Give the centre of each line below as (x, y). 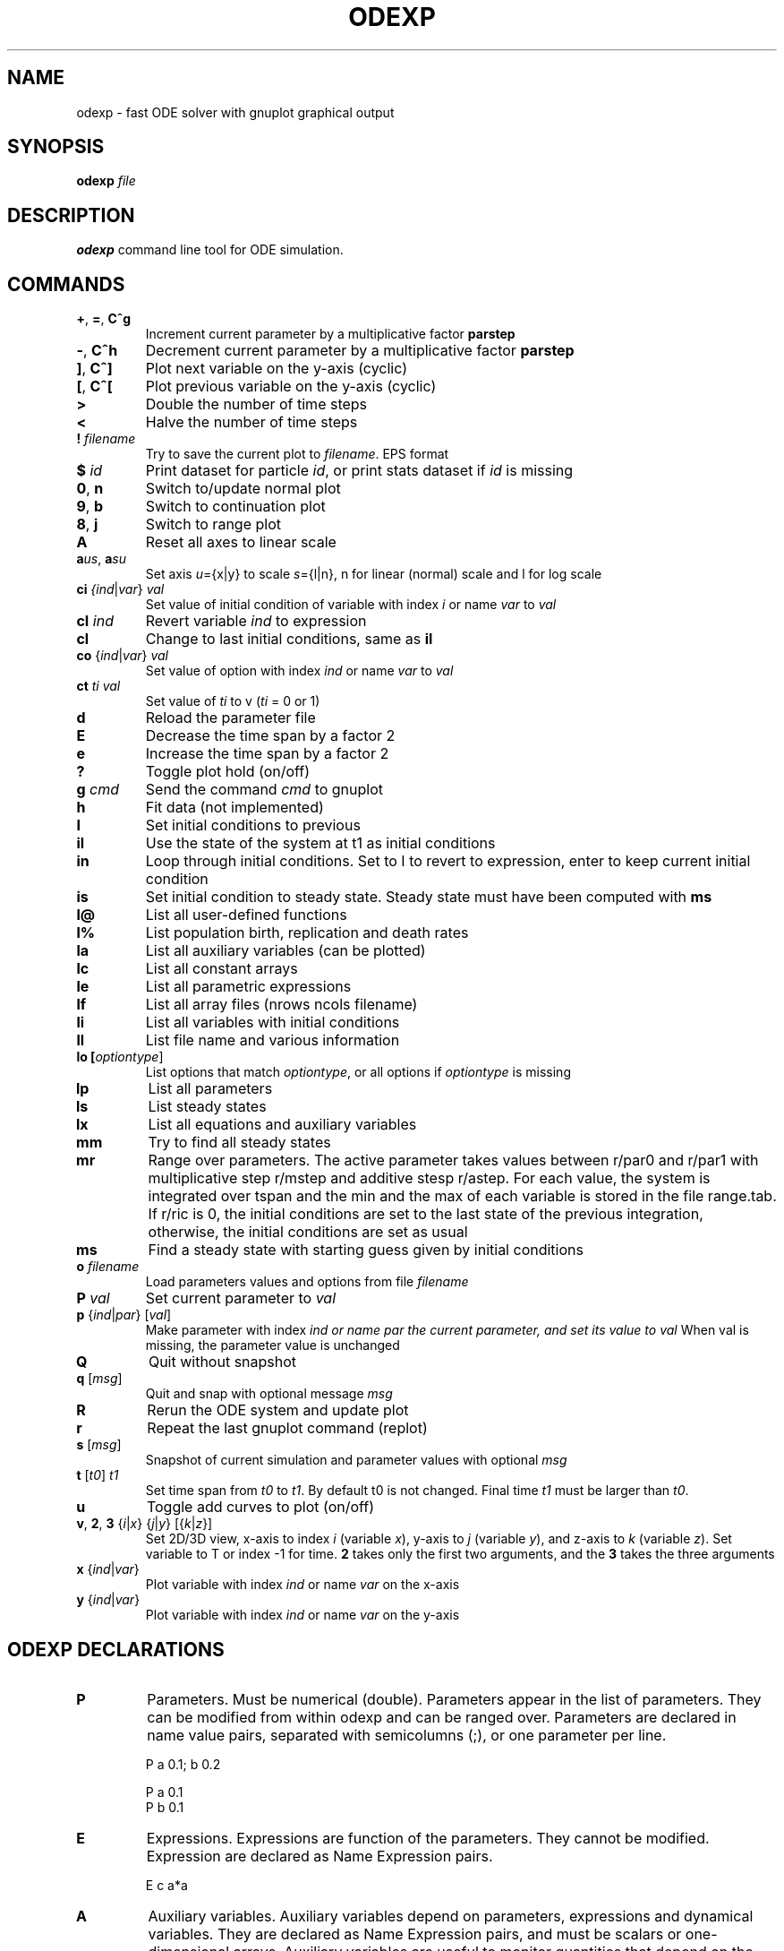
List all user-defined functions (246, 915)
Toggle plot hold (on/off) (228, 772)
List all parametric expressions (248, 987)
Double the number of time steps (256, 404)
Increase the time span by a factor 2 (267, 754)
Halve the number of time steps (251, 422)
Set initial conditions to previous (253, 825)
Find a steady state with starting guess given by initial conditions (366, 1250)
